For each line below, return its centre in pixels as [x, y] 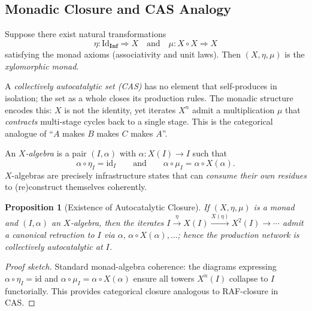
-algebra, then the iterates [117, 223]
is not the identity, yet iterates [120, 109]
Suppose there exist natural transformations [86, 34]
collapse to [249, 278]
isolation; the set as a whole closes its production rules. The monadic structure [149, 98]
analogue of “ [29, 133]
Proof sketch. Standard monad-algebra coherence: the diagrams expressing [141, 266]
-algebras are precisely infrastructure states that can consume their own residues [159, 175]
